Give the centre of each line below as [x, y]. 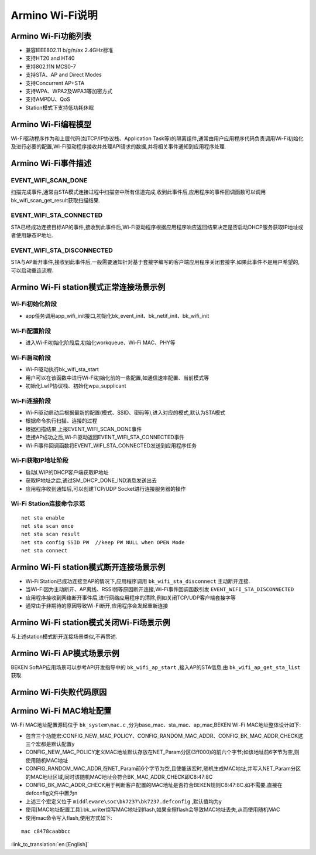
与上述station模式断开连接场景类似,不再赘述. [64, 637]
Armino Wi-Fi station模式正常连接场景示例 [88, 287]
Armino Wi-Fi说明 [54, 15]
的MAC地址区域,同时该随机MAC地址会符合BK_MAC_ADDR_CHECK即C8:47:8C [119, 776]
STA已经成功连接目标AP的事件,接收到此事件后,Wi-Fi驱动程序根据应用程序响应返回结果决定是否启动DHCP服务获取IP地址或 [157, 227]
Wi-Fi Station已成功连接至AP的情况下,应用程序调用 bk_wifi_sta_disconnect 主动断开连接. [138, 581]
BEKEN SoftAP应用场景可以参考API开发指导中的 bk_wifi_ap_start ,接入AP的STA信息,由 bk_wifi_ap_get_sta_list [156, 667]
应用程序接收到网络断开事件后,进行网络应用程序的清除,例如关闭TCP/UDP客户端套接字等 [131, 598]
